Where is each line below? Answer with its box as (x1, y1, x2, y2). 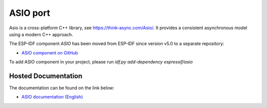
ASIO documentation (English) (21, 94, 84, 100)
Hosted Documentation (9, 72, 83, 80)
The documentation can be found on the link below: (9, 85, 115, 91)
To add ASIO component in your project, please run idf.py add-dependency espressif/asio (9, 59, 193, 65)
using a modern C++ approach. (9, 31, 74, 37)
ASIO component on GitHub (21, 50, 79, 55)
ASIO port (9, 7, 50, 18)
